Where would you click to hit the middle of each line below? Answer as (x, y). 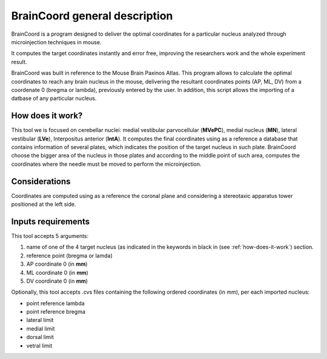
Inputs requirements (51, 221)
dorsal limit (40, 337)
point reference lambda (55, 303)
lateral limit (40, 320)
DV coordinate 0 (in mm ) (57, 281)
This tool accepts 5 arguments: (50, 235)
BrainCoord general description (92, 16)
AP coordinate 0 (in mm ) (57, 264)
